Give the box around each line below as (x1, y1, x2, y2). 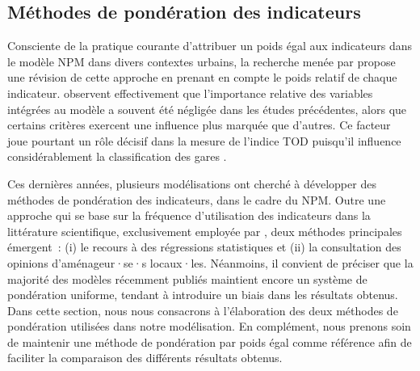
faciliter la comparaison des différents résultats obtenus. (7, 349, 283, 366)
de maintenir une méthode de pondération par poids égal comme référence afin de (7, 333, 412, 350)
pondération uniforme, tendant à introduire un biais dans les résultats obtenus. (7, 286, 398, 303)
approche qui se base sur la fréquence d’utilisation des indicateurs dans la (7, 207, 371, 224)
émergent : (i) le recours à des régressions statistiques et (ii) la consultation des (7, 238, 401, 255)
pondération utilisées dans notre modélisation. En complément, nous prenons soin (7, 318, 411, 335)
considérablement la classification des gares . (7, 148, 227, 165)
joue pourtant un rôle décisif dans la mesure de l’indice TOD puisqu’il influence (7, 132, 401, 149)
